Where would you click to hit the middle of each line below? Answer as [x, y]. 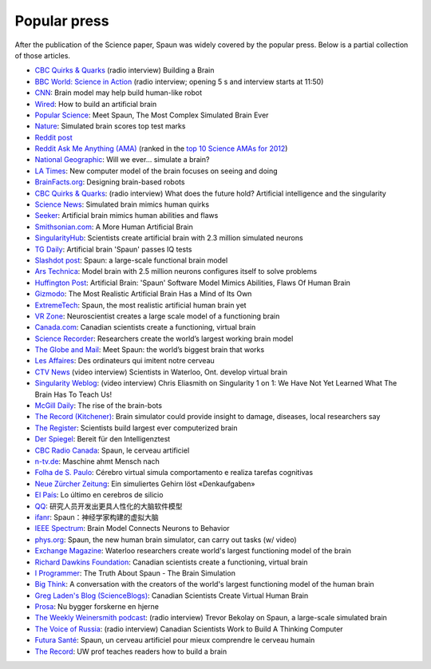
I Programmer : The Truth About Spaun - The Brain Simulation [135, 573]
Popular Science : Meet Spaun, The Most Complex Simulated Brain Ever [152, 115]
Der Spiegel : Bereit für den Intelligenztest [103, 439]
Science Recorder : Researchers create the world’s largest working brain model [164, 338]
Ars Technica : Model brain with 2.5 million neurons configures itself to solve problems [176, 271]
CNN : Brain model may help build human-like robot [119, 93]
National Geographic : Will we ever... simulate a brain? [122, 160]
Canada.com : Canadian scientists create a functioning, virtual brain [145, 327]
